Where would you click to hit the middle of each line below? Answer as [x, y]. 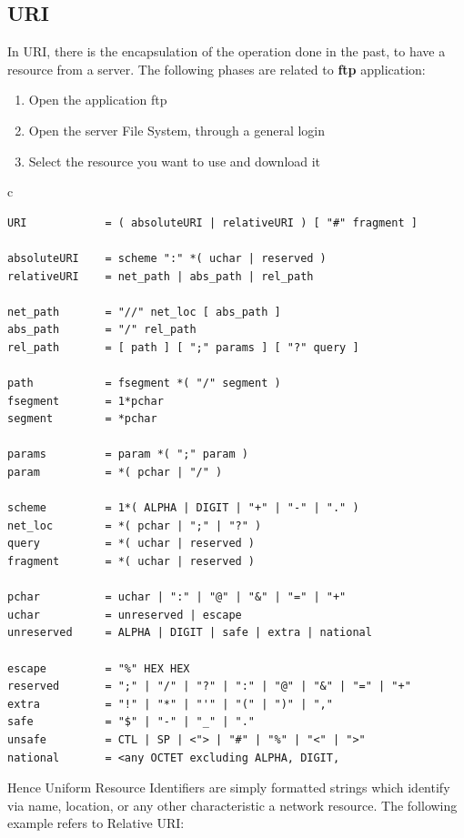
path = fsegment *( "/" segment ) [144, 384]
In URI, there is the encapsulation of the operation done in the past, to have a [227, 51]
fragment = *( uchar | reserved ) [131, 562]
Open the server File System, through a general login [177, 130]
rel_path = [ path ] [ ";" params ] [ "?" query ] [183, 347]
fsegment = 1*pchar [86, 401]
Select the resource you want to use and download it [175, 161]
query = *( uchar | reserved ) [131, 544]
